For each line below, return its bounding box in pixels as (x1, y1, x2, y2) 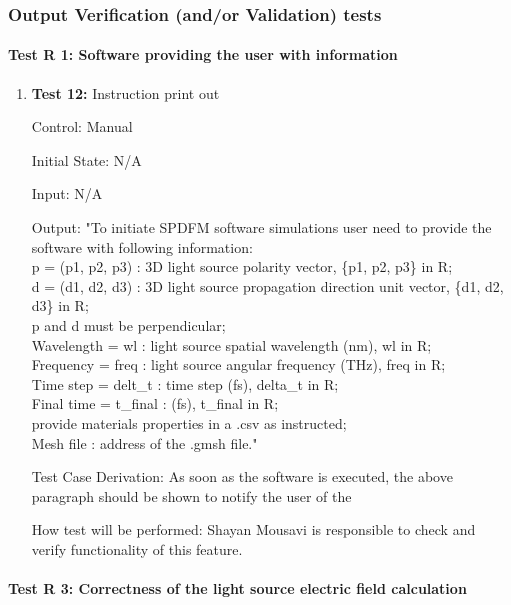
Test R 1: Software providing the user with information (8, 44, 398, 65)
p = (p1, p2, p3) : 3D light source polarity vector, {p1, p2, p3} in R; (31, 256, 453, 277)
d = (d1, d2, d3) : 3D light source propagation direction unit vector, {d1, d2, (31, 275, 504, 296)
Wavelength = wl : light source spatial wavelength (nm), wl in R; (31, 334, 432, 355)
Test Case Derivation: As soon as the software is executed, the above (31, 466, 453, 487)
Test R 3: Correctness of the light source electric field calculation (8, 578, 467, 599)
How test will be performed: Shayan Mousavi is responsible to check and (31, 519, 476, 540)
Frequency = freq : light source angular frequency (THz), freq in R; (31, 354, 446, 375)
